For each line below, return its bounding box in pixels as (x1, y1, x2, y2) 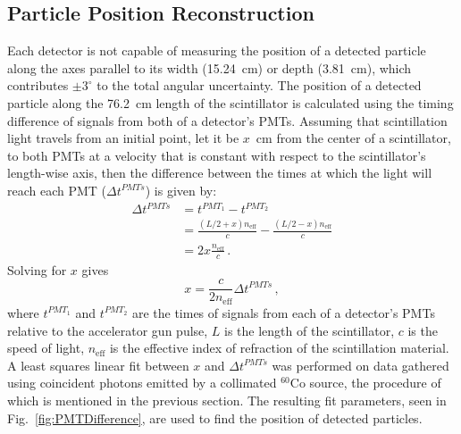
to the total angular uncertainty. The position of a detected (96, 76, 422, 95)
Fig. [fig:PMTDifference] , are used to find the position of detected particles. (7, 408, 423, 427)
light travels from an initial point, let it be (7, 129, 239, 147)
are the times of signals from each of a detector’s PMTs (131, 303, 435, 321)
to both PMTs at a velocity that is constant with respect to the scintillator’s (7, 146, 426, 164)
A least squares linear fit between (7, 355, 189, 374)
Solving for (7, 260, 67, 279)
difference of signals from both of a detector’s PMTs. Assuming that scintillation (7, 111, 448, 129)
